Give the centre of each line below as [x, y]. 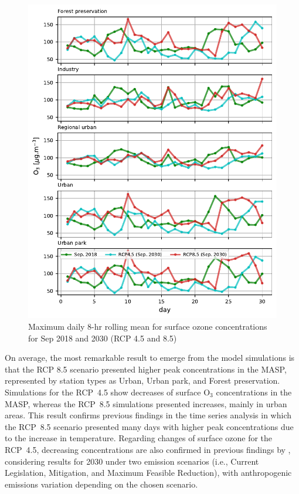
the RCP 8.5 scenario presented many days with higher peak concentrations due [149, 426]
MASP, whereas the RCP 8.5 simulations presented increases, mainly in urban [146, 403]
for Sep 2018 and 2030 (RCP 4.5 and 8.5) [103, 338]
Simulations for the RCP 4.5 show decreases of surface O [108, 392]
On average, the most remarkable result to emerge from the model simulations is [150, 358]
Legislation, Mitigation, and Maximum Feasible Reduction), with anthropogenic [148, 473]
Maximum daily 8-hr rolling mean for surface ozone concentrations [148, 326]
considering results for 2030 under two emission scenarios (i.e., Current [132, 461]
